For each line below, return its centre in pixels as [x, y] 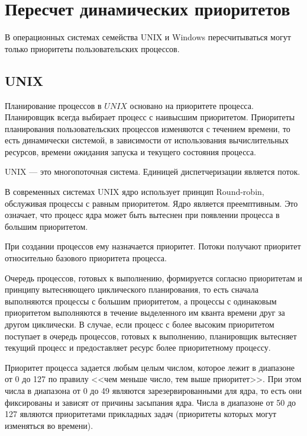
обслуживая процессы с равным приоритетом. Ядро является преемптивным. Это [151, 203]
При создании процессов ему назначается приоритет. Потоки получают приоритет [153, 246]
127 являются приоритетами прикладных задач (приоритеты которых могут [141, 414]
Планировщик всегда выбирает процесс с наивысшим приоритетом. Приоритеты [150, 117]
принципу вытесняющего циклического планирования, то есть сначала [132, 289]
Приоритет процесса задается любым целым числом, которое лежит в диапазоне [150, 367]
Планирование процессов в [53, 105]
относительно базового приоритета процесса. [86, 258]
